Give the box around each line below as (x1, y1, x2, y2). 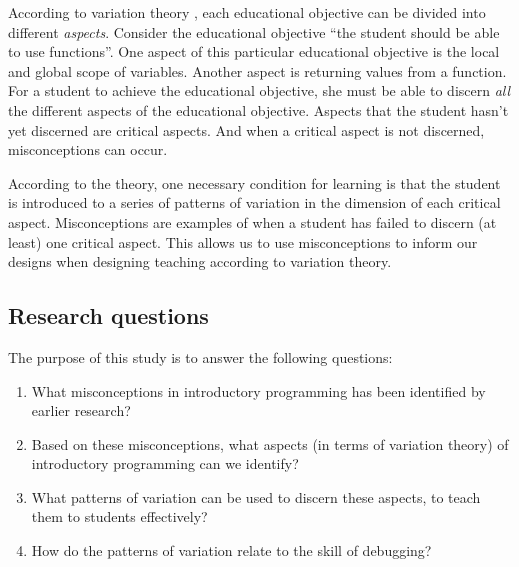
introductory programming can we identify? (31, 453, 299, 474)
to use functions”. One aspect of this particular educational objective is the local (8, 41, 500, 62)
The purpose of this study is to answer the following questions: (8, 346, 393, 367)
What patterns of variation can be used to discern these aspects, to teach (31, 486, 481, 507)
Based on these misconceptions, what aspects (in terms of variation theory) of (31, 433, 509, 454)
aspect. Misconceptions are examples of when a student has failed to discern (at (8, 211, 497, 232)
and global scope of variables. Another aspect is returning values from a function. (8, 60, 507, 81)
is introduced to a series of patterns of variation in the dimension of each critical (8, 192, 501, 213)
